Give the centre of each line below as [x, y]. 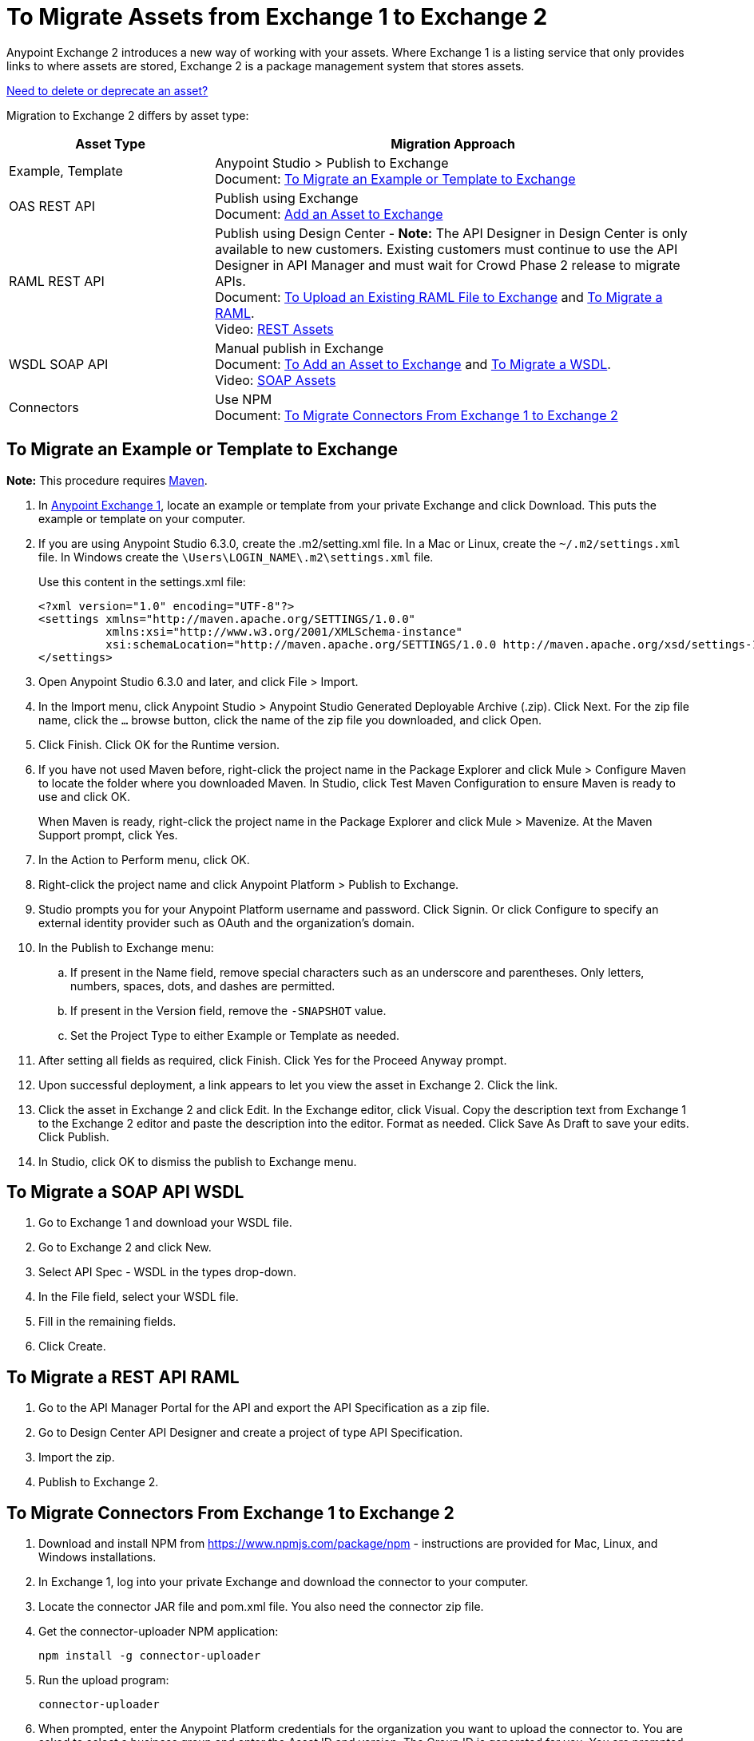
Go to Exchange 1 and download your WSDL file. [165, 1223]
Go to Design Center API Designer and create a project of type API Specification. [251, 1433]
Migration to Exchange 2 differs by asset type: [128, 115]
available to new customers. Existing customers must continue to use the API [446, 249]
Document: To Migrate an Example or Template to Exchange [395, 178]
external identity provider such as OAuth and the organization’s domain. [227, 922]
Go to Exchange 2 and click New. [125, 1247]
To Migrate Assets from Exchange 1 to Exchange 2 [277, 17]
